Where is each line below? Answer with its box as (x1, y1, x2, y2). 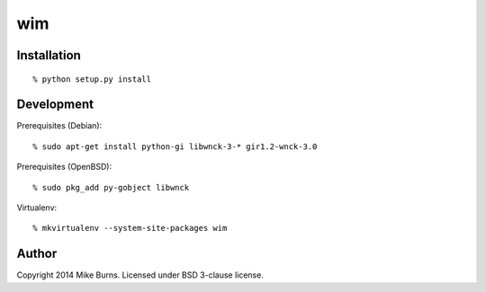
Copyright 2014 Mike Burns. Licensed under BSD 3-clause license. (16, 270, 265, 280)
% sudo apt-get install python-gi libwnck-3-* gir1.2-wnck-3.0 (32, 141, 318, 152)
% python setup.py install (32, 74, 152, 84)
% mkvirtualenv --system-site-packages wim (32, 223, 228, 234)
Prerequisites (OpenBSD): (16, 162, 112, 173)
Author (16, 246, 58, 261)
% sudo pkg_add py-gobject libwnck (32, 182, 190, 192)
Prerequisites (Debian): (16, 120, 103, 131)
